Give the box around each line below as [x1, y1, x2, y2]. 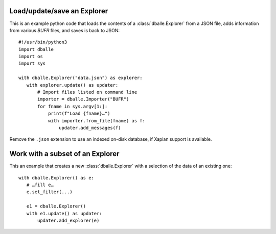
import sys [18, 61, 46, 66]
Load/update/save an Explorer [9, 7, 108, 15]
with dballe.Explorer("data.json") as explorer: [18, 75, 143, 81]
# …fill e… [26, 182, 54, 188]
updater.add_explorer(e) [37, 218, 100, 224]
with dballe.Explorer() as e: [18, 175, 95, 180]
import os [18, 54, 43, 60]
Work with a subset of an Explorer [9, 149, 120, 158]
